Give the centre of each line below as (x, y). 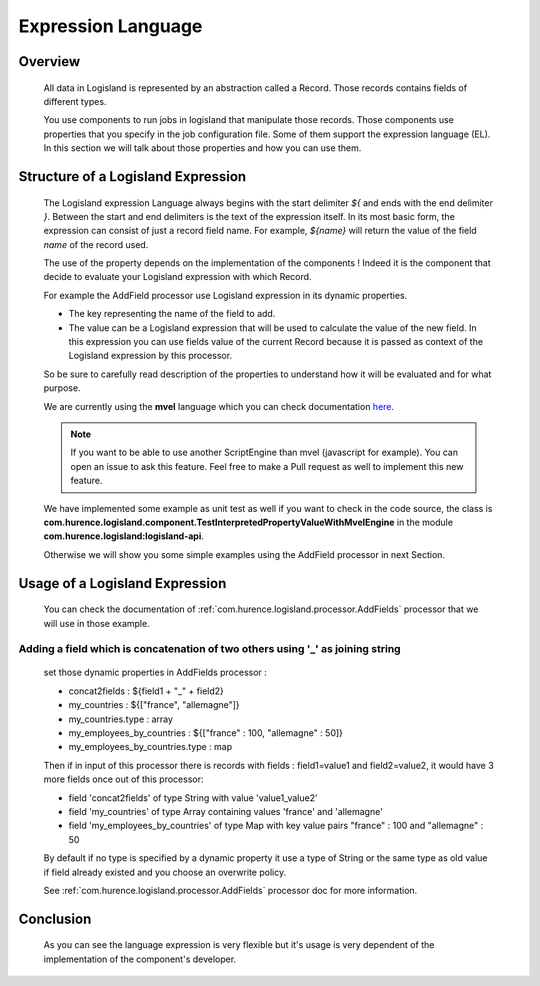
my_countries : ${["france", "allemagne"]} (154, 705)
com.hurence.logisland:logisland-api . (124, 536)
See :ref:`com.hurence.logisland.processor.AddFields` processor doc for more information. (230, 890)
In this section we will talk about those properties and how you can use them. (202, 148)
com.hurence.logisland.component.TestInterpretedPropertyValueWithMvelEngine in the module (248, 522)
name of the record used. (96, 244)
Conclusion (55, 918)
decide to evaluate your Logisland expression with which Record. (177, 277)
